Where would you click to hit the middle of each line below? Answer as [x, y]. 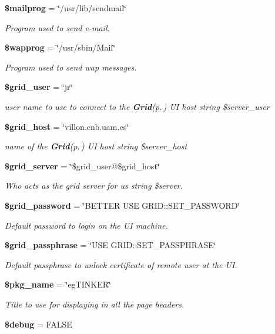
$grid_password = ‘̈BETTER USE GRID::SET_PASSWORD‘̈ [123, 205]
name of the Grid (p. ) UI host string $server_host [96, 146]
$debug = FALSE [38, 324]
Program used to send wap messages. [71, 67]
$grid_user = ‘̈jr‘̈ [39, 87]
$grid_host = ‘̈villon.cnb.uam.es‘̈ [67, 126]
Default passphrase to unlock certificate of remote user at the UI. [121, 264]
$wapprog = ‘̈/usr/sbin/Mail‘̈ [60, 47]
